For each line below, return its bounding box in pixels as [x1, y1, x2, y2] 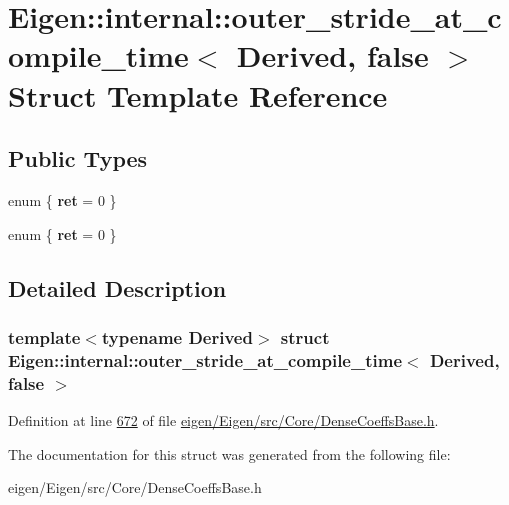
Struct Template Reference [8, 74, 388, 115]
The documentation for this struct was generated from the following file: [8, 443, 451, 464]
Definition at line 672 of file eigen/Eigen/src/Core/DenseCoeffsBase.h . [8, 409, 439, 430]
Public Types [8, 143, 148, 174]
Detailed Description [8, 272, 227, 303]
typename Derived [101, 324, 253, 349]
